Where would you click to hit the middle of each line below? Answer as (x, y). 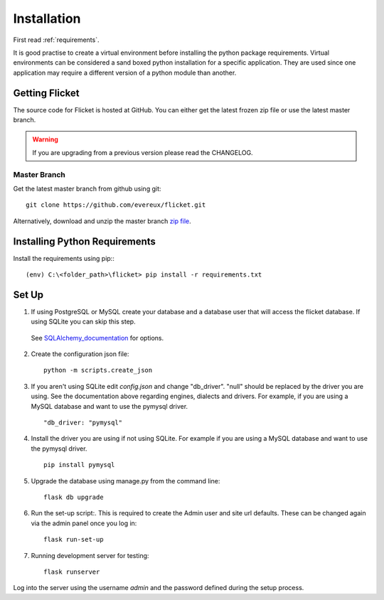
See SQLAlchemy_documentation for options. (97, 338)
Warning (45, 139)
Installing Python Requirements (85, 241)
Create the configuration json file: (80, 354)
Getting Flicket (46, 93)
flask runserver (72, 572)
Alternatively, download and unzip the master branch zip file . (102, 221)
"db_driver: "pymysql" (83, 423)
